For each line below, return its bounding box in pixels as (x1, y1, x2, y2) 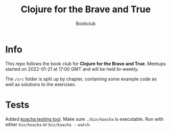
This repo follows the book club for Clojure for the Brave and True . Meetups (5, 60, 166, 67)
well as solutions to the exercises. (5, 81, 77, 87)
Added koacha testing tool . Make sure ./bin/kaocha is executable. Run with (5, 116, 164, 122)
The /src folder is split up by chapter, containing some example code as (5, 75, 157, 82)
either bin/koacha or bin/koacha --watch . (5, 121, 91, 127)
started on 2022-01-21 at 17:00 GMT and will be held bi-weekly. (5, 66, 139, 72)
